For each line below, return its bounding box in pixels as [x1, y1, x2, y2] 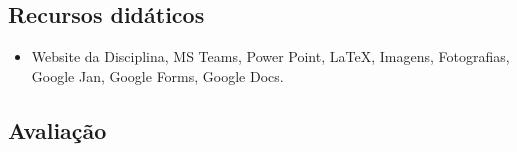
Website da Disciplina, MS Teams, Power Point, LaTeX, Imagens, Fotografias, [31, 46, 510, 67]
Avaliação [8, 114, 107, 145]
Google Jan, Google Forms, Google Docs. [31, 65, 284, 86]
